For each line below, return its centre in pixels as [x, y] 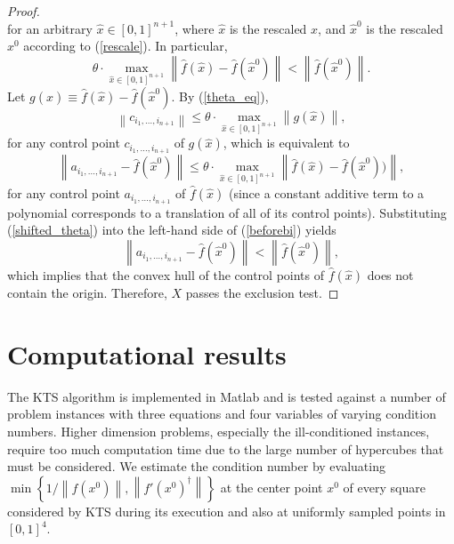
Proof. [24, 11]
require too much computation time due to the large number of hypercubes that [226, 448]
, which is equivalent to [286, 143]
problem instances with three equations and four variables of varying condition [222, 414]
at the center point [272, 487]
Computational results [147, 353]
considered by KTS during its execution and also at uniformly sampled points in [227, 511]
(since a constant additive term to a [326, 192]
